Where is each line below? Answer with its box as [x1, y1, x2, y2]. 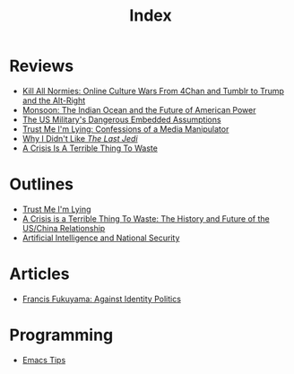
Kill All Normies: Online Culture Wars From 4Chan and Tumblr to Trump [22, 85, 285, 96]
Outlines [9, 174, 74, 195]
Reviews [9, 56, 74, 76]
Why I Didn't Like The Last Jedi [22, 133, 138, 144]
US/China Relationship [22, 222, 106, 233]
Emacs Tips [22, 354, 66, 365]
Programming [9, 325, 114, 345]
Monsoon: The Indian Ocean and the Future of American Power [22, 104, 256, 115]
